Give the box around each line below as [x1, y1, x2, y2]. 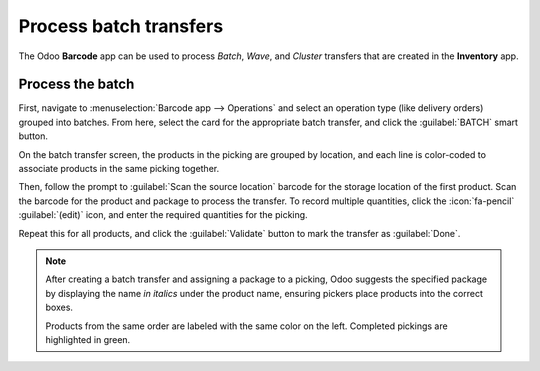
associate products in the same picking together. [18, 163, 220, 175]
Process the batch [18, 76, 135, 93]
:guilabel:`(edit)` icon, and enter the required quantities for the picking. [18, 209, 309, 221]
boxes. [45, 301, 74, 314]
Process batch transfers [18, 15, 224, 37]
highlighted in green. [45, 333, 131, 345]
